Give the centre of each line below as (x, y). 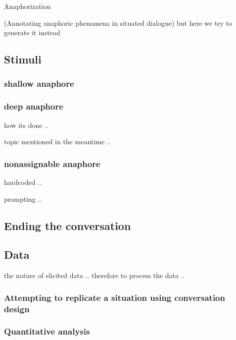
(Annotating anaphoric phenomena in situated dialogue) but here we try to (118, 23)
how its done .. (26, 125)
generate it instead (32, 32)
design (17, 309)
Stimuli (23, 59)
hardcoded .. (23, 182)
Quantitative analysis (47, 331)
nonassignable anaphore (52, 163)
